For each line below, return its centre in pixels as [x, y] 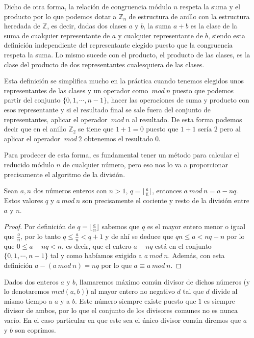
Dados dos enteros [31, 281]
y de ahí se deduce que [139, 236]
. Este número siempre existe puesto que [135, 300]
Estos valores [24, 200]
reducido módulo [29, 164]
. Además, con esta [196, 255]
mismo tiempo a [28, 300]
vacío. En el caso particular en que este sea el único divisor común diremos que [123, 320]
